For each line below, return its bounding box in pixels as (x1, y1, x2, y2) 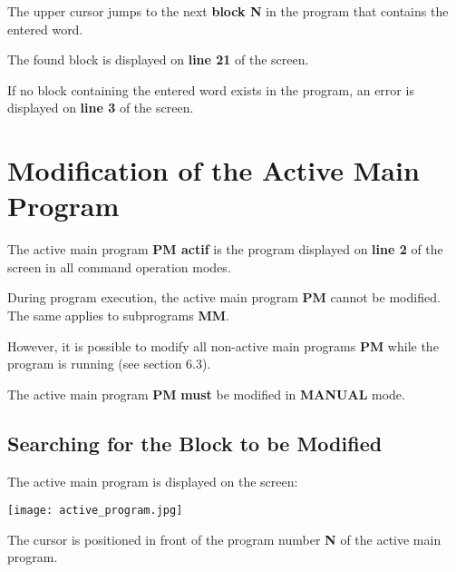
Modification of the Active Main (7, 152, 420, 189)
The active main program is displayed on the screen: (7, 471, 298, 490)
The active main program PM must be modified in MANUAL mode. (7, 384, 405, 403)
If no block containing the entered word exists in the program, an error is (7, 80, 414, 99)
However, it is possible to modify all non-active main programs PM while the (7, 336, 439, 355)
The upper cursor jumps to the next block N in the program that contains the (7, 2, 449, 20)
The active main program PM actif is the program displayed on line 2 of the (7, 240, 443, 259)
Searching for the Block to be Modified (7, 429, 383, 457)
